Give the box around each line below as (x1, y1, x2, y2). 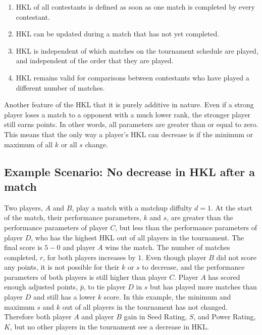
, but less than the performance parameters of (115, 222, 257, 232)
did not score (216, 252, 256, 262)
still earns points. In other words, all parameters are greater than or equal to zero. (4, 119, 258, 130)
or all (61, 139, 77, 149)
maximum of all (4, 139, 53, 149)
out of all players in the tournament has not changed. (62, 301, 228, 312)
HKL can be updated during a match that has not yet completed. (16, 28, 220, 39)
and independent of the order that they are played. (16, 55, 174, 66)
